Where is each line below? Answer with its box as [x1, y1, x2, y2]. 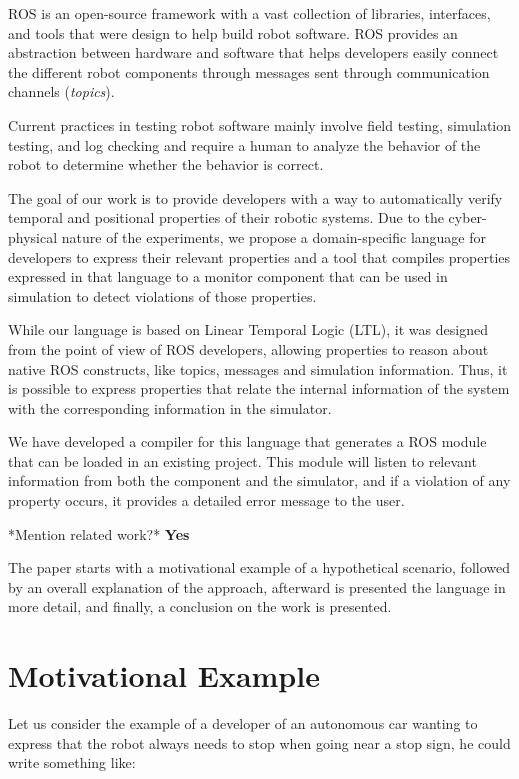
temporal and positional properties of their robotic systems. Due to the [8, 207, 444, 228]
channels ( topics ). [8, 81, 115, 102]
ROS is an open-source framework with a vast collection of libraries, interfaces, [8, 3, 491, 23]
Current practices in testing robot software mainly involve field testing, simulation [8, 114, 512, 135]
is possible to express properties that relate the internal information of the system [8, 378, 510, 399]
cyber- [448, 207, 487, 228]
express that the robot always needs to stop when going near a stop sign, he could [8, 732, 511, 753]
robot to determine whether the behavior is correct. [8, 154, 324, 175]
